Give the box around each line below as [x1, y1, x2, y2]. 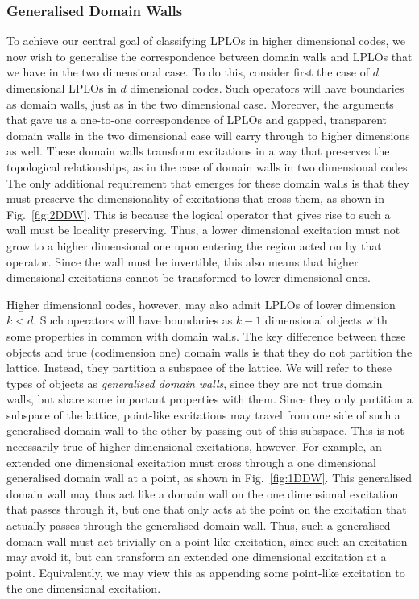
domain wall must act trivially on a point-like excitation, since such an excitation [6, 532, 408, 549]
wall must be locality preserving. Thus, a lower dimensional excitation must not [6, 221, 400, 238]
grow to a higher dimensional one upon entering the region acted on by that [6, 237, 382, 254]
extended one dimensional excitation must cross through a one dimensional [6, 453, 376, 470]
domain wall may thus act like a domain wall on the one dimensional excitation [6, 485, 399, 502]
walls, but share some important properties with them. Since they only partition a [6, 390, 413, 407]
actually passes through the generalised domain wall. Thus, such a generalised [6, 517, 391, 534]
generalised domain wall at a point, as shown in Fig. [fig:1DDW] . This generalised [6, 469, 413, 486]
